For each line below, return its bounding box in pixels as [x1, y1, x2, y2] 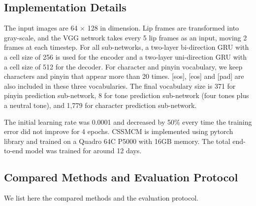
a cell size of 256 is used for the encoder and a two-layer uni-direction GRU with [4, 51, 247, 62]
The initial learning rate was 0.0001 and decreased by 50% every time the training [4, 116, 252, 127]
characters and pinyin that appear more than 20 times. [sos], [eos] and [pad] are [4, 71, 244, 81]
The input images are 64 [4, 23, 78, 33]
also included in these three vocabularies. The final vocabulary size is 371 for [4, 80, 236, 91]
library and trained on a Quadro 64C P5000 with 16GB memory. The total [4, 136, 230, 146]
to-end [4, 145, 23, 156]
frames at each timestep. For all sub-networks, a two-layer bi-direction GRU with [4, 42, 249, 52]
